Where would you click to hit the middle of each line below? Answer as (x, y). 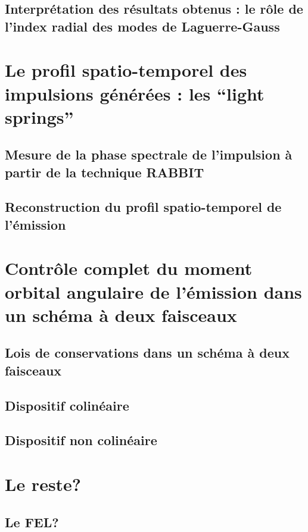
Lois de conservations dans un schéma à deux (147, 353)
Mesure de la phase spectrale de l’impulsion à (149, 154)
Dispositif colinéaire (67, 405)
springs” (39, 116)
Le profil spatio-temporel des (126, 70)
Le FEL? (32, 522)
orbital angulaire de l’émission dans (153, 291)
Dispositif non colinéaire (81, 440)
